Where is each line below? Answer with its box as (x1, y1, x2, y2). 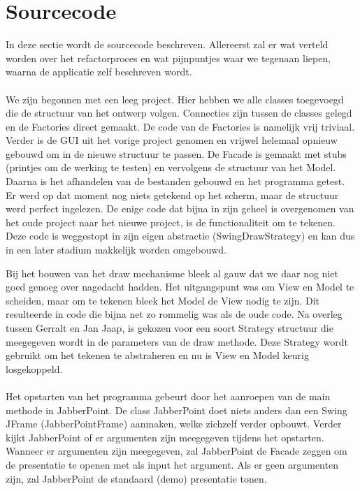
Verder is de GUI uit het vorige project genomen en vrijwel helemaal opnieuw (6, 133, 338, 147)
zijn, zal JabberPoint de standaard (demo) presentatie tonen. (6, 471, 267, 485)
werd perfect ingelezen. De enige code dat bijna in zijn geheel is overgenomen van (6, 201, 354, 216)
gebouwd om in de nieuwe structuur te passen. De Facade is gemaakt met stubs (6, 146, 347, 161)
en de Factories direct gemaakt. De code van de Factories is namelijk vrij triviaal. (6, 119, 355, 133)
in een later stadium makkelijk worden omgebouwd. (6, 242, 226, 257)
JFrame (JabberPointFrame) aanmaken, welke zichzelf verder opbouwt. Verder (6, 416, 342, 431)
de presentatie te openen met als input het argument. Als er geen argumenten (6, 457, 338, 471)
